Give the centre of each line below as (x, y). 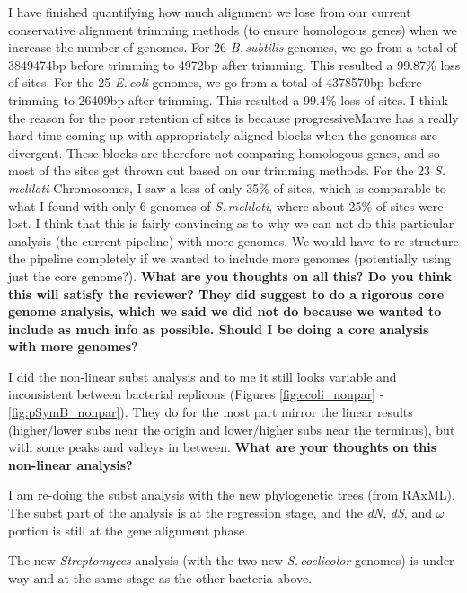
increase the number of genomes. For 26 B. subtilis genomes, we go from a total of (233, 47)
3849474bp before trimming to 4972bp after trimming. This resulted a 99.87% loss (234, 64)
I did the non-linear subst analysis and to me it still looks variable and (203, 376)
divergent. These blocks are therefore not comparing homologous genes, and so (224, 152)
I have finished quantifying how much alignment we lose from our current (210, 12)
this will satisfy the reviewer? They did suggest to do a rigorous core (226, 293)
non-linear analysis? (70, 464)
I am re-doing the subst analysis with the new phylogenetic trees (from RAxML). (232, 495)
